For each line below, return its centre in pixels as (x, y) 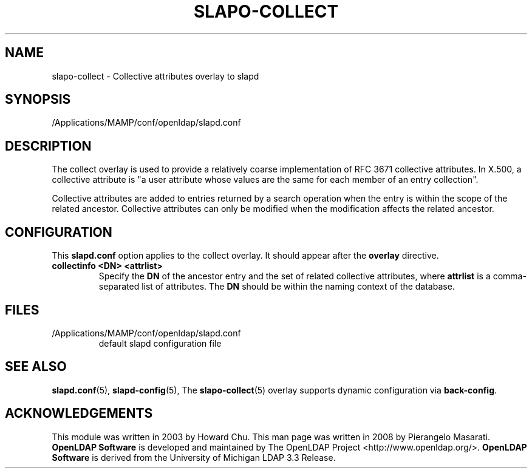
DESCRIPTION (48, 146)
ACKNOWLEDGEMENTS (79, 413)
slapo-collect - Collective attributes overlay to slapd (155, 76)
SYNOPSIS (38, 100)
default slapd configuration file (160, 343)
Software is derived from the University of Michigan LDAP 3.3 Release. (194, 457)
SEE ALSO (36, 367)
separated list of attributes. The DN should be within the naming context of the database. (277, 287)
